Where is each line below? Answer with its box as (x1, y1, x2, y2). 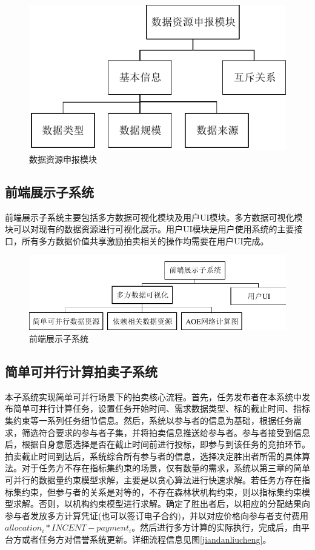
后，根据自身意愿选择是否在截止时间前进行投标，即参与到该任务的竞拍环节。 (5, 438, 310, 451)
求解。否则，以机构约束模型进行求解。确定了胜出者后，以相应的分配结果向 (13, 497, 310, 510)
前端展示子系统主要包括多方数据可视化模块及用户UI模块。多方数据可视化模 (5, 210, 303, 223)
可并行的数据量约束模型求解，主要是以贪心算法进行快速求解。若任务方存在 (5, 473, 302, 486)
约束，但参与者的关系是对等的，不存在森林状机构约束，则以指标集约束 (21, 485, 302, 498)
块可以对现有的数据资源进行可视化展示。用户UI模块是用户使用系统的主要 (5, 223, 294, 235)
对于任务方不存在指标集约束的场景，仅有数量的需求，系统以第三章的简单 (21, 461, 310, 474)
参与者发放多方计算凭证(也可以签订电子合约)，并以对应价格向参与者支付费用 (5, 509, 308, 521)
